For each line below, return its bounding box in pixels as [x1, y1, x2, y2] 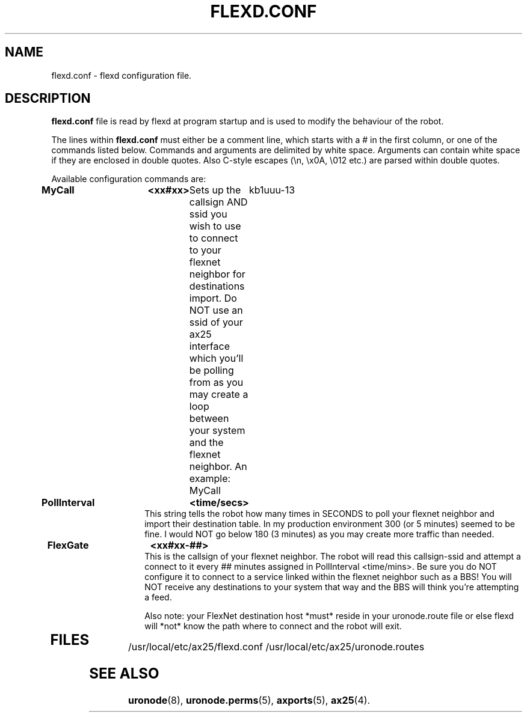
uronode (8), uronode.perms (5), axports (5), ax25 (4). [128, 694, 371, 707]
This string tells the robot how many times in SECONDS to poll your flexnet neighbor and [144, 508, 495, 519]
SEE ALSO [89, 665, 159, 683]
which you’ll [189, 352, 244, 365]
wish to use [189, 220, 241, 233]
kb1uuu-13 [248, 184, 295, 197]
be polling [189, 364, 234, 377]
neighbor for [189, 268, 245, 281]
